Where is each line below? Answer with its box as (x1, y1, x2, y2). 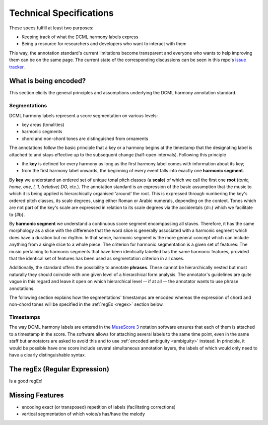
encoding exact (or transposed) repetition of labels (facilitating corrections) (21, 404, 176, 410)
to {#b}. (9, 212, 25, 217)
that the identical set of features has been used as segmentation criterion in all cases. (9, 255, 185, 261)
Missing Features (9, 391, 64, 399)
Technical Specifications (9, 7, 114, 18)
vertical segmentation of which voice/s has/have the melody (21, 411, 145, 417)
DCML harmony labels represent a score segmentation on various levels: (9, 112, 158, 119)
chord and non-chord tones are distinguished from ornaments (21, 136, 148, 142)
